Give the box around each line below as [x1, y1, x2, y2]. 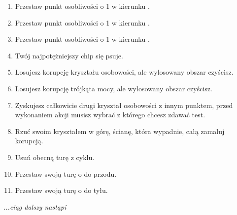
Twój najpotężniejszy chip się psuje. [15, 50, 123, 60]
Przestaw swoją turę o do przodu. [15, 168, 117, 179]
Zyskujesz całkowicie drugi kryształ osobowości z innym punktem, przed [15, 100, 233, 110]
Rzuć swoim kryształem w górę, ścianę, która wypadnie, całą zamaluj [15, 126, 225, 136]
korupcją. [15, 135, 43, 146]
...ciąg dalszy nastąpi [3, 201, 67, 212]
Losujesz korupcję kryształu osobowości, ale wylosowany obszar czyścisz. [15, 67, 234, 77]
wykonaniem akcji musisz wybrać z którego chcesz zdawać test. [15, 109, 205, 120]
